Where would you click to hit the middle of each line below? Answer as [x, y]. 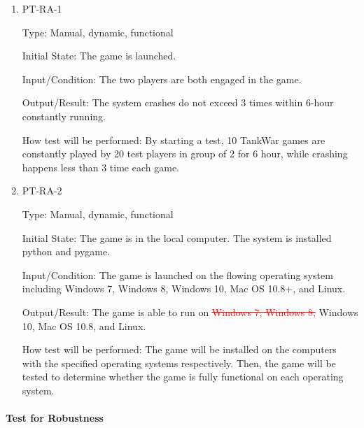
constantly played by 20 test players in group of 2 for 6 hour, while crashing [185, 154]
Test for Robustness [55, 418]
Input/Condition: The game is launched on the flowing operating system [177, 274]
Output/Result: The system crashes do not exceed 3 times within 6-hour [178, 102]
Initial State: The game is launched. [99, 56]
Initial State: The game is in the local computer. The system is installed [177, 237]
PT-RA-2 [42, 191]
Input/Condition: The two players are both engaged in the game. [162, 79]
